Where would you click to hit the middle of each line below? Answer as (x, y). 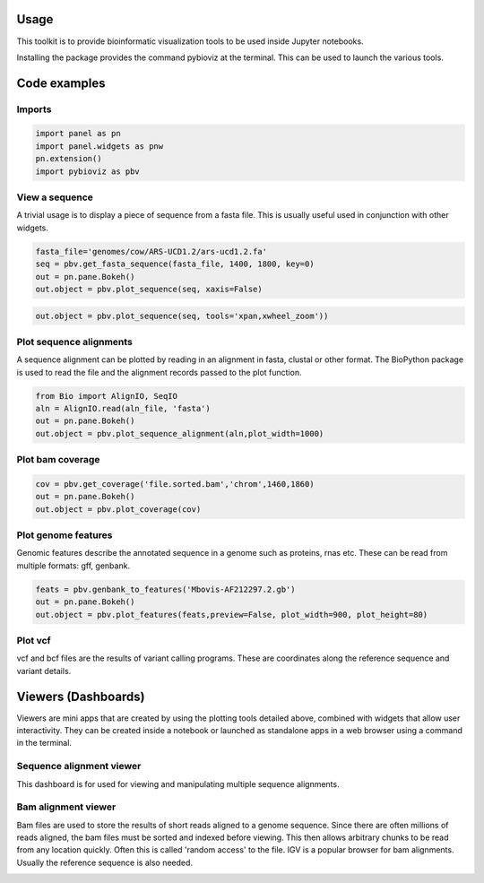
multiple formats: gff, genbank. (73, 566)
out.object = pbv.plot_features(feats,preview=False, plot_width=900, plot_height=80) (232, 615)
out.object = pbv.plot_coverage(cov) (118, 509)
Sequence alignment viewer (79, 766)
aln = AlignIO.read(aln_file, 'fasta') (123, 408)
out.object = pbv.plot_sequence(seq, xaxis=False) (149, 289)
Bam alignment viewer (66, 807)
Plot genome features (65, 535)
